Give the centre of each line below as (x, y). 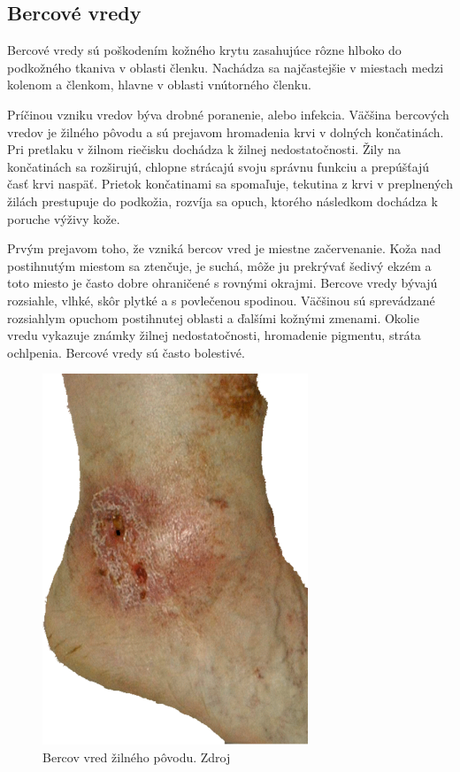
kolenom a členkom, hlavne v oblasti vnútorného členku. (159, 85)
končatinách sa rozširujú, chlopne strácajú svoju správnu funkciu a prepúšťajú (218, 166)
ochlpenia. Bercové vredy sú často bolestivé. (126, 352)
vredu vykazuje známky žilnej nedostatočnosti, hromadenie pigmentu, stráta (214, 335)
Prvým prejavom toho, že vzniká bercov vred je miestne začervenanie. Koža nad (224, 248)
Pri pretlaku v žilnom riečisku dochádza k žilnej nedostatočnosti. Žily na (204, 149)
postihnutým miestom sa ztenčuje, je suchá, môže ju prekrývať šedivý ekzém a (219, 265)
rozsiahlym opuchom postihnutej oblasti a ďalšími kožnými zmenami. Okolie (213, 317)
